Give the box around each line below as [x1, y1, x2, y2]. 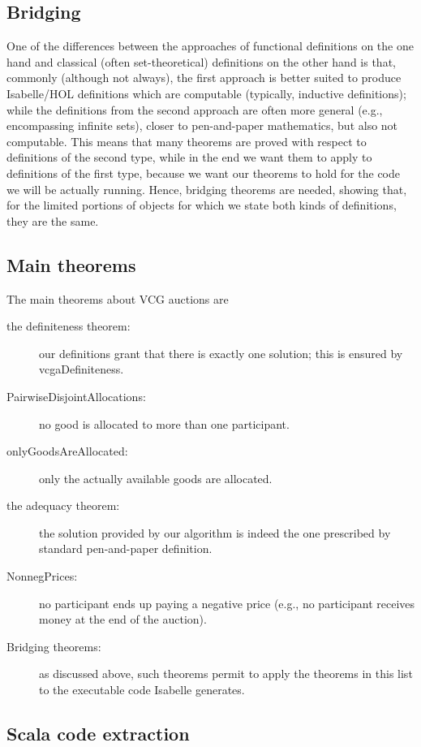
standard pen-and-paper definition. [39, 540, 213, 557]
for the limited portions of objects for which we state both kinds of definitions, [6, 196, 397, 214]
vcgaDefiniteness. [39, 361, 124, 378]
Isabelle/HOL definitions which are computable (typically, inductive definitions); [6, 84, 406, 101]
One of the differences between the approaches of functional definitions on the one [6, 37, 414, 54]
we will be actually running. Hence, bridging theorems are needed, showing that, [6, 180, 407, 197]
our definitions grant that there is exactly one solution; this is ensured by [39, 344, 403, 361]
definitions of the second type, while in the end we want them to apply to [6, 149, 372, 166]
